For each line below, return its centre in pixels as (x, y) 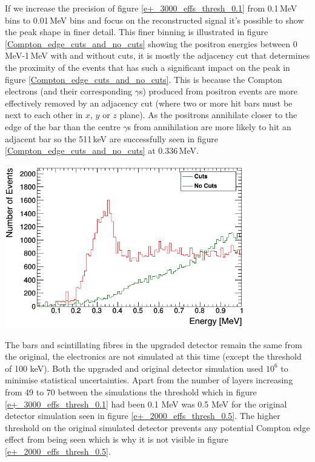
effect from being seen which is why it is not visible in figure (117, 439)
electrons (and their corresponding (68, 91)
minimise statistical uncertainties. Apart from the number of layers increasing (149, 380)
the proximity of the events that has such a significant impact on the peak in (148, 67)
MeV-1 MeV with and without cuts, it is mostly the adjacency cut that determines (157, 55)
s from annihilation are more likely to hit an (209, 126)
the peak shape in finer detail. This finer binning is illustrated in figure (137, 32)
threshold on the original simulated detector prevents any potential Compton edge (157, 427)
